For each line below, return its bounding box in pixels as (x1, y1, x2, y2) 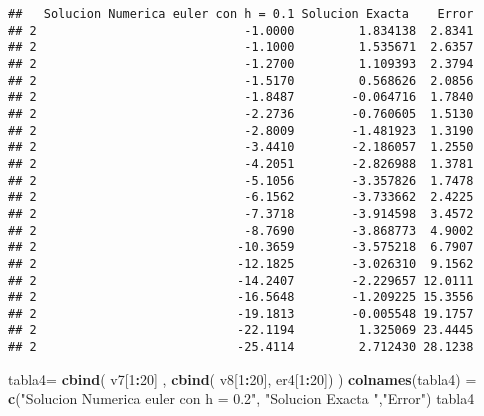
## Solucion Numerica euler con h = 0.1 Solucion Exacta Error (8, 7, 474, 21)
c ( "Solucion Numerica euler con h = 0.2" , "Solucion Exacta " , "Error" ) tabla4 (8, 388, 475, 409)
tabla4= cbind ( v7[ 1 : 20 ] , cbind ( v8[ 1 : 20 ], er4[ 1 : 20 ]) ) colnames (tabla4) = (8, 368, 477, 389)
